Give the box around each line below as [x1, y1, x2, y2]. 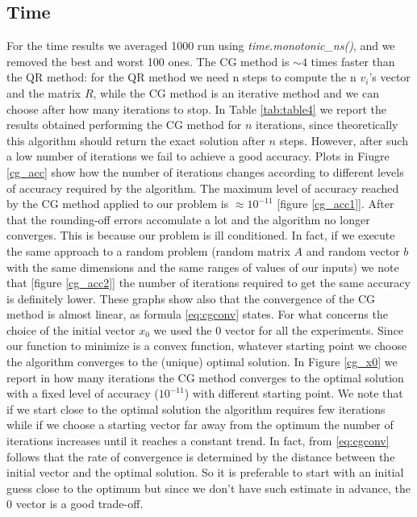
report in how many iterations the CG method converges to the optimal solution [6, 369, 404, 386]
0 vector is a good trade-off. [6, 495, 144, 512]
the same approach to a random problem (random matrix [6, 242, 290, 259]
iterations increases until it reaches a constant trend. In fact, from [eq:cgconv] [6, 432, 390, 449]
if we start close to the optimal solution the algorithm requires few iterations [6, 400, 386, 417]
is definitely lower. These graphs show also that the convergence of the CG [6, 290, 376, 306]
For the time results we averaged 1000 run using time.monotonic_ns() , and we [6, 37, 395, 54]
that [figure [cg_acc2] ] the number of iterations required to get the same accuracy [6, 274, 411, 291]
